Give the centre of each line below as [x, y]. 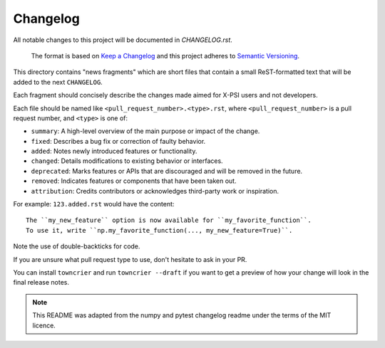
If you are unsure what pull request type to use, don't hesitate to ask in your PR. [130, 259]
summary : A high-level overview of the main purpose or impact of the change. [145, 131]
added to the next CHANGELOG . [58, 82]
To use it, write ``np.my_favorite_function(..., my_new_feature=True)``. [159, 230]
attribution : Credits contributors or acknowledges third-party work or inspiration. [155, 191]
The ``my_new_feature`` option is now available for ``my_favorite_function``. [169, 220]
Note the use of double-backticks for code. [77, 246]
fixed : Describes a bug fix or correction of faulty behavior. [118, 141]
